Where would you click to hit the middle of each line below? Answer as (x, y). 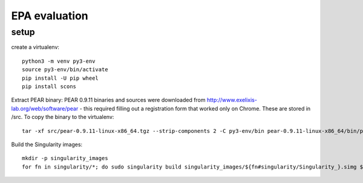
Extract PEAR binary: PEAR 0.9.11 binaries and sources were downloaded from (108, 100)
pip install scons (49, 86)
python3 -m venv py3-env (59, 61)
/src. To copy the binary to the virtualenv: (63, 117)
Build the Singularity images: (47, 144)
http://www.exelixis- (232, 100)
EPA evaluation (50, 16)
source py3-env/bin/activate (65, 70)
